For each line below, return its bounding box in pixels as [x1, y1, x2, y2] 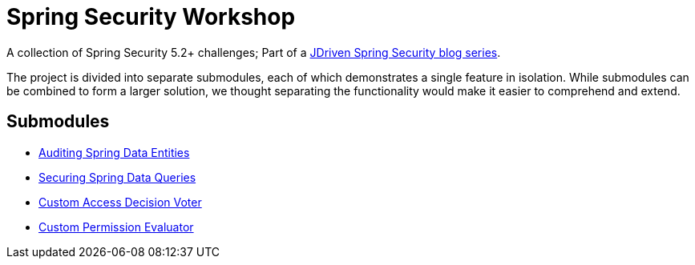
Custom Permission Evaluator [38, 219, 194, 234]
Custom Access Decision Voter [38, 195, 202, 209]
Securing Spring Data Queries [38, 170, 196, 184]
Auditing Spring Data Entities [38, 145, 190, 159]
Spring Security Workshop [6, 3, 296, 30]
